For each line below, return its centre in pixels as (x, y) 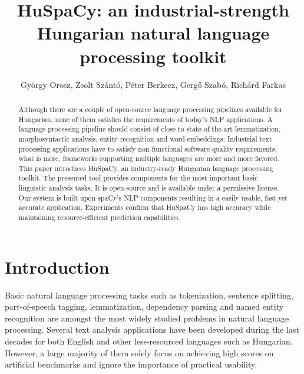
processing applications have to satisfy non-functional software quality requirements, (148, 148)
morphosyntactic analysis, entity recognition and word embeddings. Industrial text (145, 138)
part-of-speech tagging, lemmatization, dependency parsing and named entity (144, 306)
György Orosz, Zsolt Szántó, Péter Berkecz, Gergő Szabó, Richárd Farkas (153, 84)
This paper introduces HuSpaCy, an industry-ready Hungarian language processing (146, 168)
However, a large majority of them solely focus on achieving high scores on (139, 352)
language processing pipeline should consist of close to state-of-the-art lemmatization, (150, 129)
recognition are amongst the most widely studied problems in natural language (147, 318)
